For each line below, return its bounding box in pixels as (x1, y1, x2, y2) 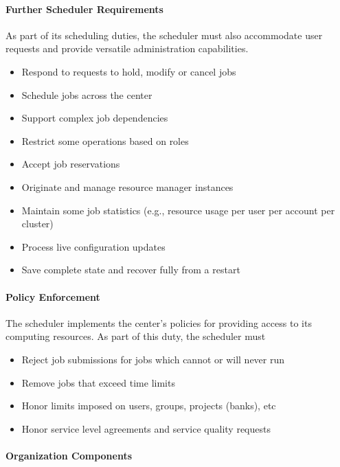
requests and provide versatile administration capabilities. (5, 41, 249, 56)
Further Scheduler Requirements (5, 1, 163, 16)
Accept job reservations (21, 157, 120, 171)
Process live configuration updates (21, 239, 166, 253)
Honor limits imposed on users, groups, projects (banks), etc (21, 398, 276, 413)
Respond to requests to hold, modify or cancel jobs (21, 64, 236, 78)
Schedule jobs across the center (21, 87, 152, 102)
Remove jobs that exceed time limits (21, 375, 175, 389)
